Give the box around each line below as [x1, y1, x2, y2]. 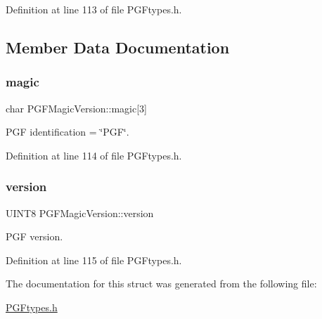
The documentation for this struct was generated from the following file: [6, 276, 317, 291]
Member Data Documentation [6, 36, 230, 58]
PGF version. [6, 229, 63, 244]
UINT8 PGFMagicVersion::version [6, 205, 154, 220]
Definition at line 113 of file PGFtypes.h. [6, 2, 182, 16]
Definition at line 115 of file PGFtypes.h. [6, 252, 182, 267]
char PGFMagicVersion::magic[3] [6, 100, 147, 115]
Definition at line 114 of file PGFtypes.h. [6, 148, 182, 162]
